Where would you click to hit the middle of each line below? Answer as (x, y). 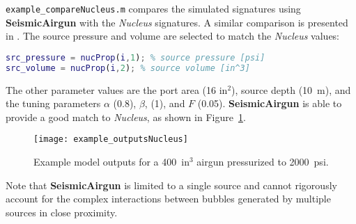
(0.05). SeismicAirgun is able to (270, 103)
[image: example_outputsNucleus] (111, 139)
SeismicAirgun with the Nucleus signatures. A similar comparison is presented (177, 22)
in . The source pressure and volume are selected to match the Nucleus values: (173, 36)
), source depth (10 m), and (291, 89)
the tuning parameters (53, 103)
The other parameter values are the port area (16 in (117, 89)
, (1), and (165, 103)
